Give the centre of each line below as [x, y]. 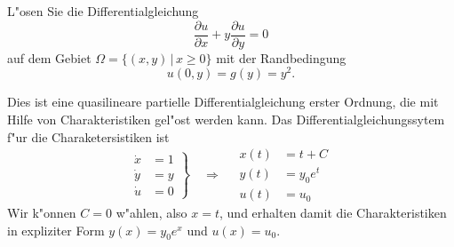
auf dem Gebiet [49, 57]
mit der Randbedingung [281, 57]
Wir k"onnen [42, 213]
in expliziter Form [56, 230]
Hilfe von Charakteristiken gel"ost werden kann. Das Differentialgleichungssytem [226, 119]
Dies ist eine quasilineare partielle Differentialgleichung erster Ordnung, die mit [223, 102]
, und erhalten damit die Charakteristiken [333, 213]
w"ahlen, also [151, 213]
